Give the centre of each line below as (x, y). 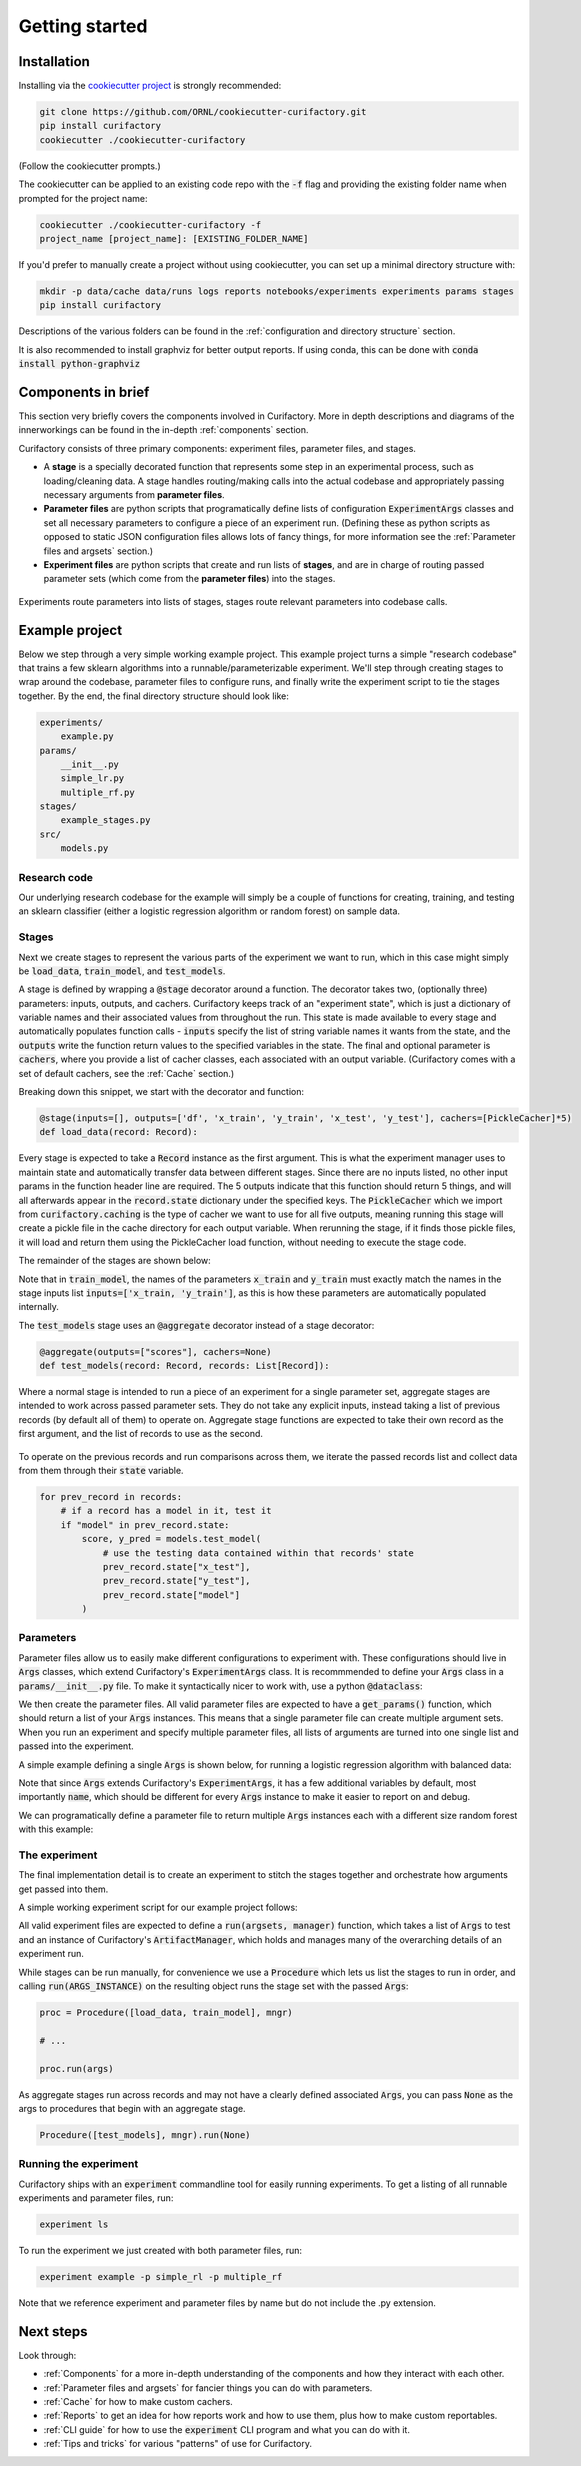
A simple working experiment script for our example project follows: (158, 1907)
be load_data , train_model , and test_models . (122, 971)
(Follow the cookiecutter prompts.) (89, 166)
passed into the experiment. (76, 1746)
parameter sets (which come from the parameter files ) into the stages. (189, 579)
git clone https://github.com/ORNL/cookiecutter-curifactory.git (203, 112)
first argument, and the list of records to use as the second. (141, 1434)
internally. (39, 1307)
